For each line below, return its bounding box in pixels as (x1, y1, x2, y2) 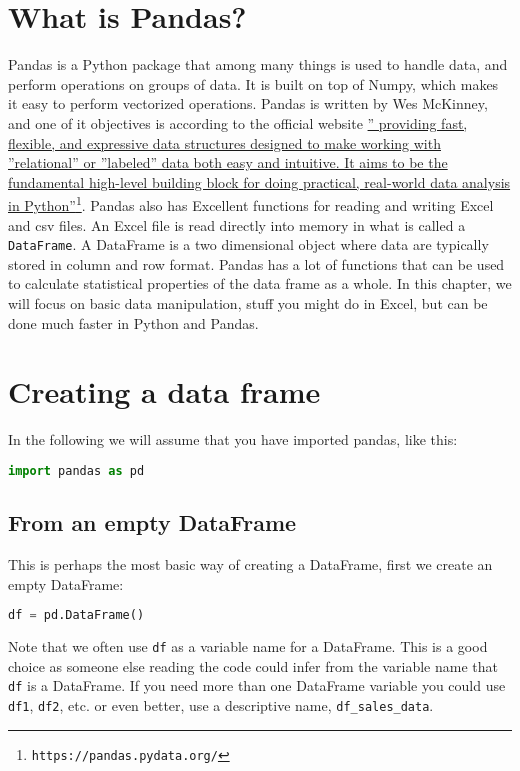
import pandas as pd (8, 463, 145, 478)
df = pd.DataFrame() (8, 608, 145, 623)
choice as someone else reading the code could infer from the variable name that (8, 655, 498, 676)
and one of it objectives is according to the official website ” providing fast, (8, 112, 468, 133)
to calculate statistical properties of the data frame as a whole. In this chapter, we (8, 273, 512, 294)
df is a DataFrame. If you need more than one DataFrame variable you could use (8, 675, 506, 696)
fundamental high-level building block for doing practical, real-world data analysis (8, 171, 511, 192)
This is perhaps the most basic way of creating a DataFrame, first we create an (8, 553, 493, 574)
